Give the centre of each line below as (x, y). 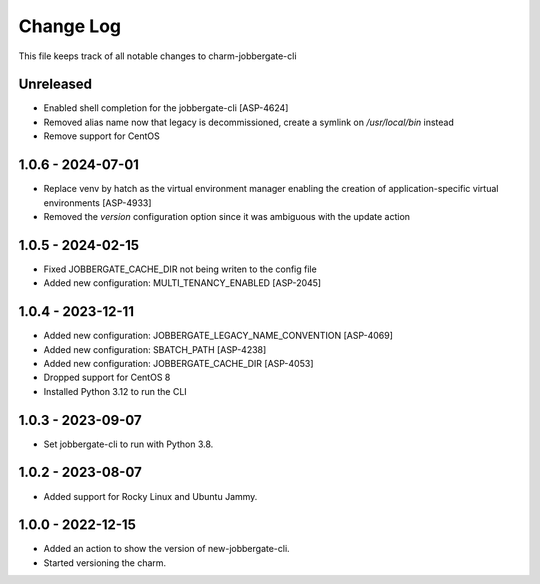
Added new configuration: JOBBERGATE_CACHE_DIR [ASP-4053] (178, 363)
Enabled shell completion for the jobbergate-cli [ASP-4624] (166, 108)
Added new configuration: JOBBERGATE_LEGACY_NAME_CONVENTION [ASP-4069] (218, 336)
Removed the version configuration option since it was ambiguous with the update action (226, 216)
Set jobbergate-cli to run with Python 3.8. (128, 444)
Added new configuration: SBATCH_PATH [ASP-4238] (155, 349)
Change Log (70, 26)
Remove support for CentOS (101, 136)
